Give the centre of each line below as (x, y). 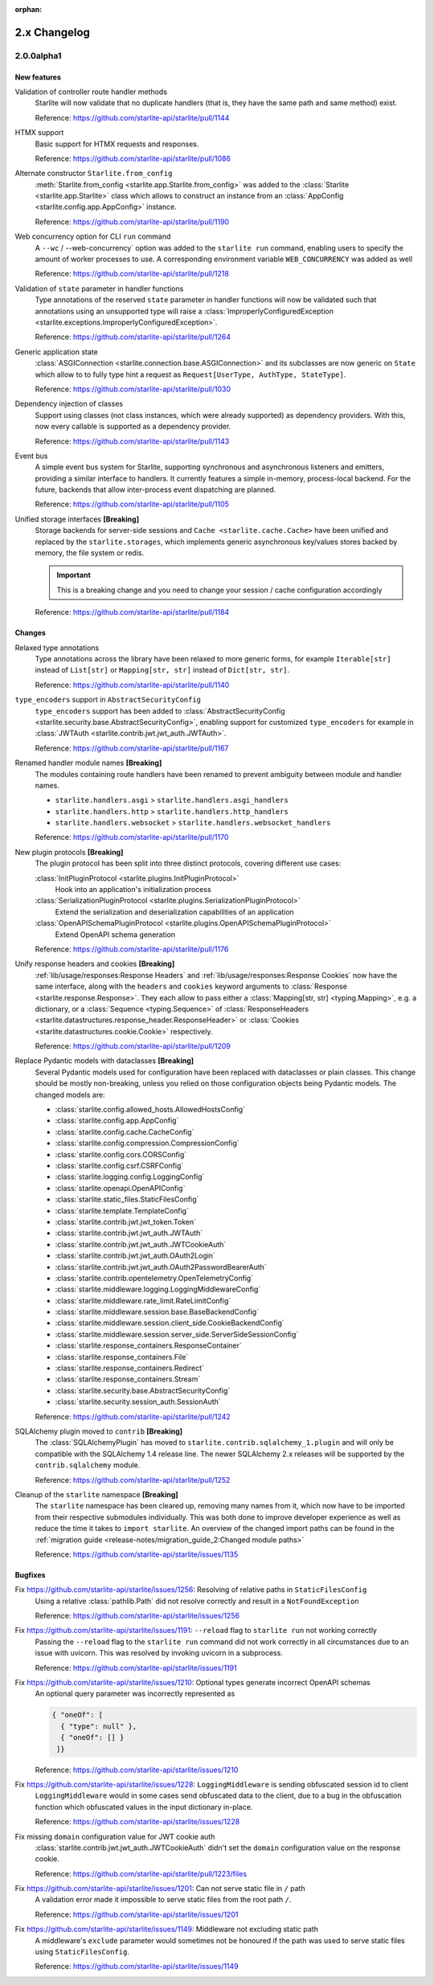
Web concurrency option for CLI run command (93, 236)
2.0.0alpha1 (38, 55)
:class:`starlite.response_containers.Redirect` (130, 1368)
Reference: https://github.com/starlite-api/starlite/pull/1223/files (141, 1873)
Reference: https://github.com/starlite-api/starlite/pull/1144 (132, 117)
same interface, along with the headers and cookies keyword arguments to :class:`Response (191, 986)
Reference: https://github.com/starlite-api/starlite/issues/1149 (137, 1967)
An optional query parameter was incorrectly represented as (135, 1694)
